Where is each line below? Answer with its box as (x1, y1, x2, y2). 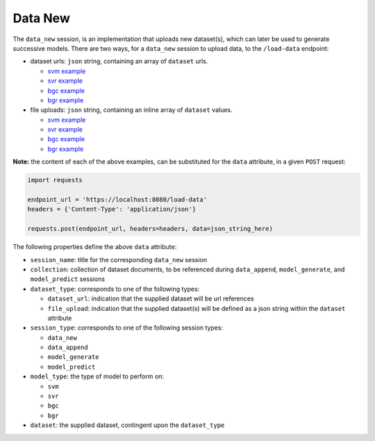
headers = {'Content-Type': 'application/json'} (27, 205, 197, 214)
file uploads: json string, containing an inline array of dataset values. (30, 106, 233, 114)
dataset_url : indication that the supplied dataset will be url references (47, 294, 254, 303)
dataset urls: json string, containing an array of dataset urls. (30, 57, 208, 65)
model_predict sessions (30, 275, 106, 283)
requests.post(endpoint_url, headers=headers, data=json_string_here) (27, 225, 274, 233)
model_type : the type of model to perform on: (30, 372, 165, 380)
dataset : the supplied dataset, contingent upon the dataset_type (30, 421, 225, 429)
